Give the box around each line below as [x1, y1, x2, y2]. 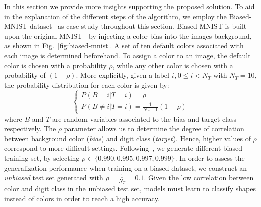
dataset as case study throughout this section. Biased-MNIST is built [29, 21, 247, 31]
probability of [4, 70, 46, 80]
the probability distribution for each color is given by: [4, 79, 169, 90]
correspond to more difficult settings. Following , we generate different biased [4, 143, 242, 153]
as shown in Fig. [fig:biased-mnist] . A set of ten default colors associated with [4, 40, 244, 51]
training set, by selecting [4, 153, 80, 163]
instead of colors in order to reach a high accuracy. [4, 193, 160, 204]
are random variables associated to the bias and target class [52, 113, 237, 124]
